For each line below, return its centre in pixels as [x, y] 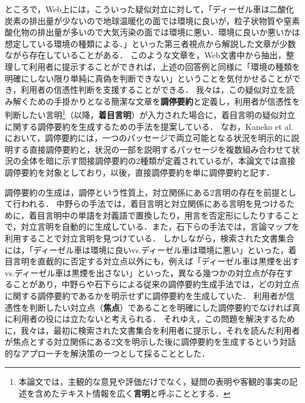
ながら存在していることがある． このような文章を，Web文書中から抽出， [145, 55]
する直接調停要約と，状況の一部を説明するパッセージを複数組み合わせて [152, 149]
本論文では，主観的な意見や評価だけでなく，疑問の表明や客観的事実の [154, 382]
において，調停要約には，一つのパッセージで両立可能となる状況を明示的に [148, 138]
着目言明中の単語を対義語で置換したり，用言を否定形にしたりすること [164, 215]
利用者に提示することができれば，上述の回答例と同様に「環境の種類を [165, 66]
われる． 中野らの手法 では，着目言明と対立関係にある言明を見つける [153, 204]
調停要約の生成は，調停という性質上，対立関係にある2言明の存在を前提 [142, 192]
